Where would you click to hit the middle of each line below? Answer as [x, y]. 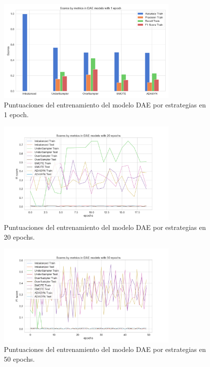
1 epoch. [16, 114]
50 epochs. [19, 359]
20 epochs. [19, 236]
